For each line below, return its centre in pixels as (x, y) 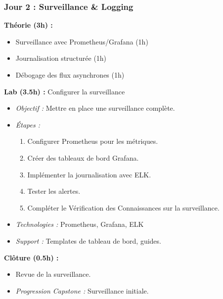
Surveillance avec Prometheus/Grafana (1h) (82, 41)
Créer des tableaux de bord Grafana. (83, 157)
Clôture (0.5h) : (31, 257)
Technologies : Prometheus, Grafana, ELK (80, 224)
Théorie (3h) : (28, 25)
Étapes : (28, 124)
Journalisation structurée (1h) (61, 58)
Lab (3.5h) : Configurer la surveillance (65, 91)
